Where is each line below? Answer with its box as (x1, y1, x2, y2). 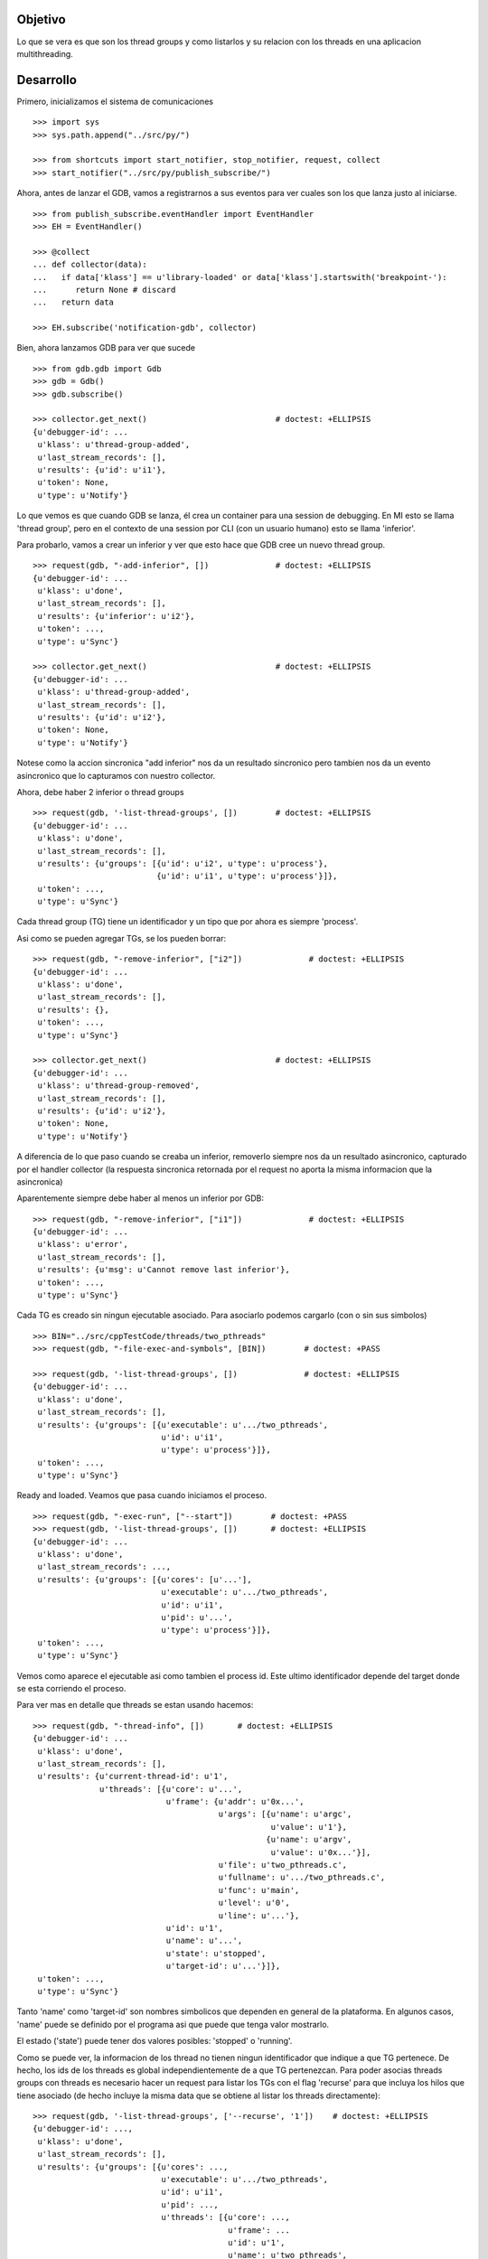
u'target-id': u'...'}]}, (165, 1961, 281, 1972)
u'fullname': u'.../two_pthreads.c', (218, 1872, 386, 1883)
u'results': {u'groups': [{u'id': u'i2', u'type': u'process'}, (37, 858, 329, 868)
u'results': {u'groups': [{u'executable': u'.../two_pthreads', (37, 1420, 329, 1429)
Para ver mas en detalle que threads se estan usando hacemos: (16, 1700, 254, 1711)
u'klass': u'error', (37, 1239, 128, 1250)
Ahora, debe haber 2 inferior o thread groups (16, 786, 184, 797)
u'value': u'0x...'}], (270, 1847, 371, 1857)
